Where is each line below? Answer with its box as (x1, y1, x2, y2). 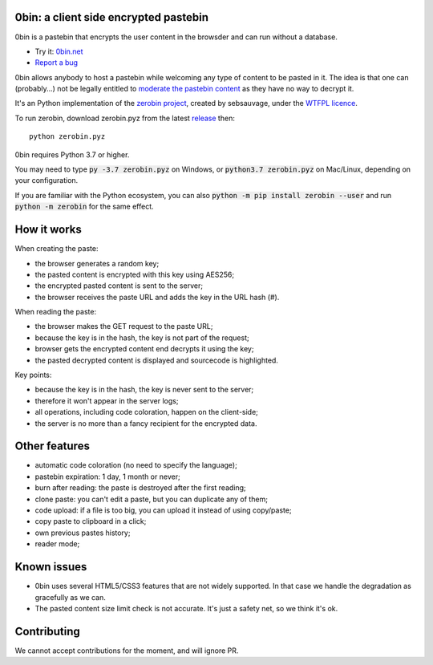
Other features (14, 440, 90, 453)
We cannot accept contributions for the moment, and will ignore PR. (14, 646, 239, 655)
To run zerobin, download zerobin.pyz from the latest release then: (14, 113, 236, 123)
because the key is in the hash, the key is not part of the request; (34, 333, 249, 343)
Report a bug (34, 58, 79, 67)
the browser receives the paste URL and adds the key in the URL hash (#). (34, 292, 280, 302)
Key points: (14, 370, 52, 380)
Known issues (14, 560, 87, 574)
